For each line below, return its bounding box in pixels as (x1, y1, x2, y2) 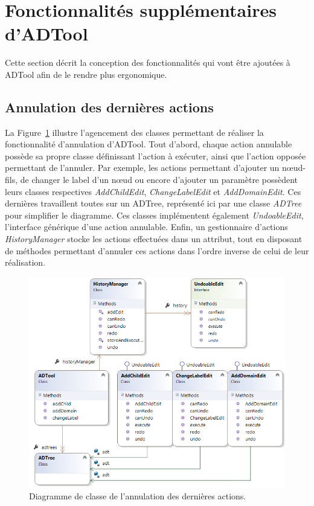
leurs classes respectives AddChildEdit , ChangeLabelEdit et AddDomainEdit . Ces (5, 185, 301, 197)
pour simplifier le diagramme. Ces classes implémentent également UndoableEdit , (5, 208, 304, 221)
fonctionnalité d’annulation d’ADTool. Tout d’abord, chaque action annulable (5, 138, 292, 150)
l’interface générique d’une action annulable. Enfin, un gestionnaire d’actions (5, 220, 288, 233)
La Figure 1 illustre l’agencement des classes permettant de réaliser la (5, 126, 264, 138)
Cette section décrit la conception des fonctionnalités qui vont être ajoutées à (5, 56, 290, 69)
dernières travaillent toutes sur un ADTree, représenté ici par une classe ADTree (5, 197, 302, 210)
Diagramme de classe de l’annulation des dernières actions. (29, 489, 246, 502)
